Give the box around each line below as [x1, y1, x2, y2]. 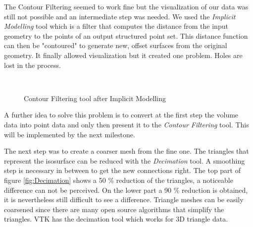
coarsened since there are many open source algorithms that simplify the [4, 204, 224, 214]
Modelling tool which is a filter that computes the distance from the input [4, 21, 228, 31]
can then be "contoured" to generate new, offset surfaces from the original [4, 40, 227, 51]
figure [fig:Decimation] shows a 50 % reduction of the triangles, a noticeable [4, 174, 233, 185]
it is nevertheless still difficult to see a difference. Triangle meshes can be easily [4, 194, 244, 205]
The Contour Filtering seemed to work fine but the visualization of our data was [4, 1, 249, 11]
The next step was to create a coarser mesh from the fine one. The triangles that [4, 146, 249, 156]
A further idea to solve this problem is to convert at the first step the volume [4, 110, 239, 120]
